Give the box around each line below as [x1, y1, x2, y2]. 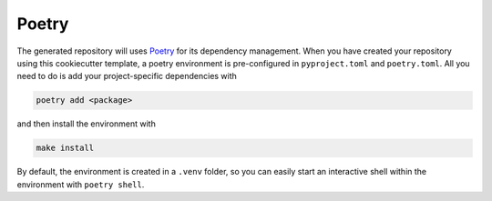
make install [36, 143, 95, 154]
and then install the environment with [16, 118, 157, 129]
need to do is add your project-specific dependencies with [16, 71, 237, 82]
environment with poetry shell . [16, 178, 145, 190]
